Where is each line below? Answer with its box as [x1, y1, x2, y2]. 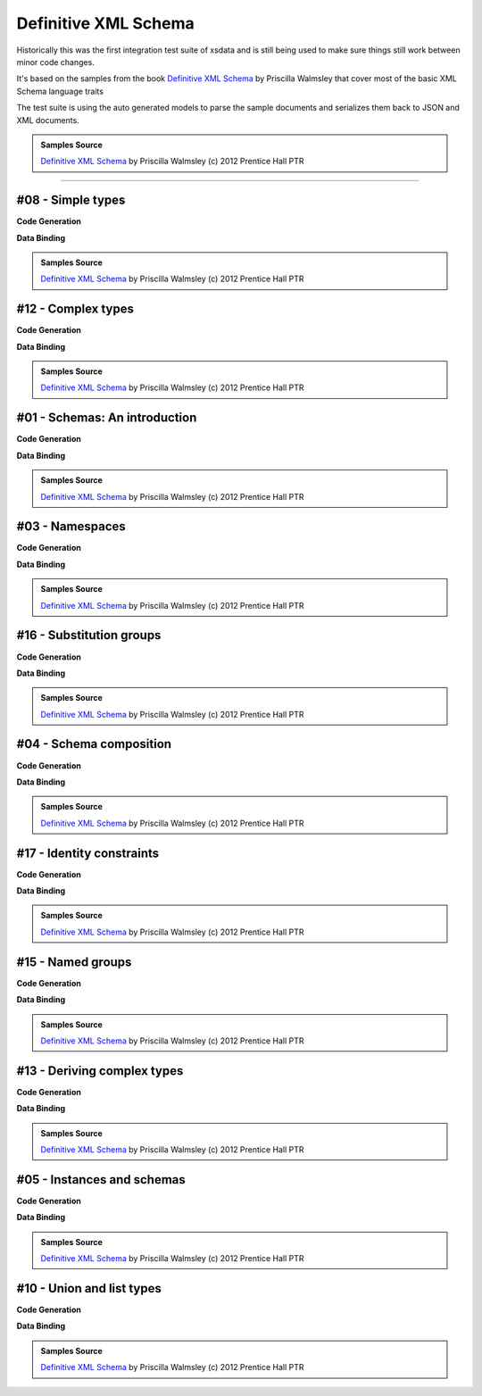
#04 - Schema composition [16, 736, 172, 752]
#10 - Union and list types [16, 1281, 162, 1296]
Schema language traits [16, 86, 104, 96]
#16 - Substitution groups [16, 627, 162, 643]
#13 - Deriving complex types [16, 1063, 184, 1078]
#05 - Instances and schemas [16, 1172, 187, 1187]
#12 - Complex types [16, 302, 134, 317]
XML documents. [16, 114, 79, 125]
